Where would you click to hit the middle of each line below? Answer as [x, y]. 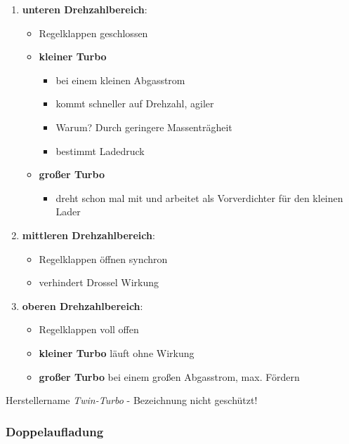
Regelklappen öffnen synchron [103, 258]
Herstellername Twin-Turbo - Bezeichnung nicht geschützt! [132, 400]
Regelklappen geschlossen [93, 33]
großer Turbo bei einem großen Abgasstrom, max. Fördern [169, 376]
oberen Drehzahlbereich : [83, 305]
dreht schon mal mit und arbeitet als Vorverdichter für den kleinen [199, 197]
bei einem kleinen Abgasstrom [120, 80]
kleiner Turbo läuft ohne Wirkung [117, 352]
